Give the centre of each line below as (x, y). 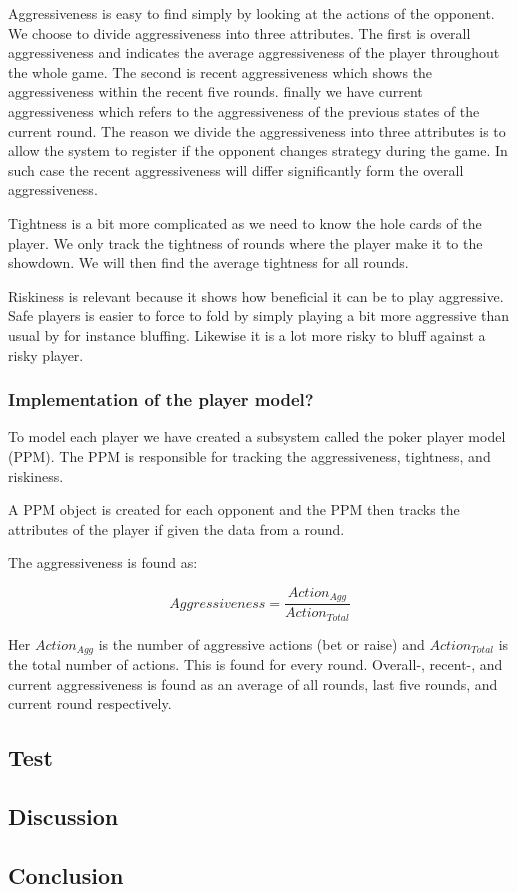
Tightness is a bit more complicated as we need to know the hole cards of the (245, 222)
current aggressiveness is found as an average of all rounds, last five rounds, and (253, 683)
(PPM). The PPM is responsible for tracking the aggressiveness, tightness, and (249, 455)
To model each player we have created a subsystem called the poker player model (257, 436)
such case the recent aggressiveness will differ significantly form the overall (236, 169)
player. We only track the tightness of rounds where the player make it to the (245, 242)
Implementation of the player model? (161, 399)
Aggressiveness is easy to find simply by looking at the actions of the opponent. (251, 13)
